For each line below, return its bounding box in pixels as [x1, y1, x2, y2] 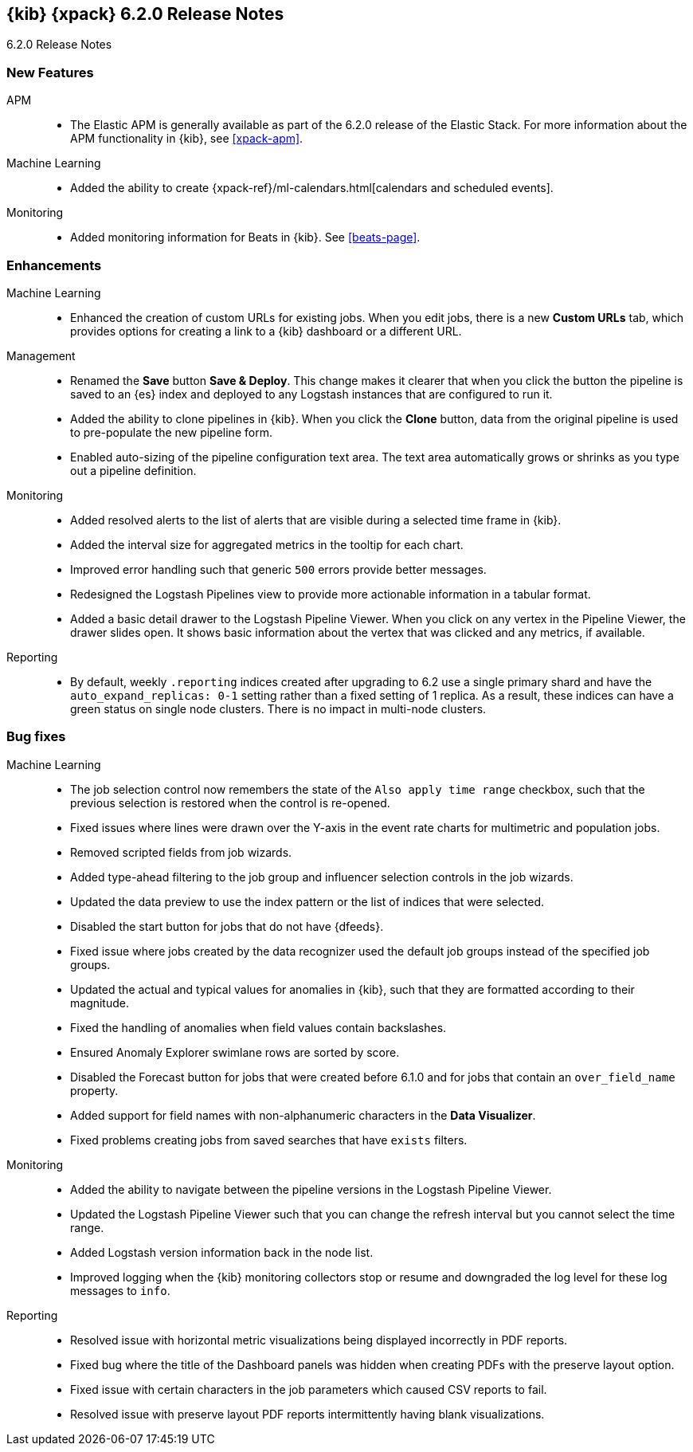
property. [70, 1083, 119, 1097]
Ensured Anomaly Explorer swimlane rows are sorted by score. [70, 1045, 400, 1059]
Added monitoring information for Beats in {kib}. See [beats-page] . [70, 230, 421, 245]
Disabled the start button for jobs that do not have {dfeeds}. [70, 919, 384, 933]
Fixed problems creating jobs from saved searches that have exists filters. [70, 1132, 468, 1147]
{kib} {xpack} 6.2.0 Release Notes [6, 4, 284, 24]
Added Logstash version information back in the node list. [70, 1245, 374, 1259]
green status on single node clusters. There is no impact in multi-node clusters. [70, 701, 487, 716]
